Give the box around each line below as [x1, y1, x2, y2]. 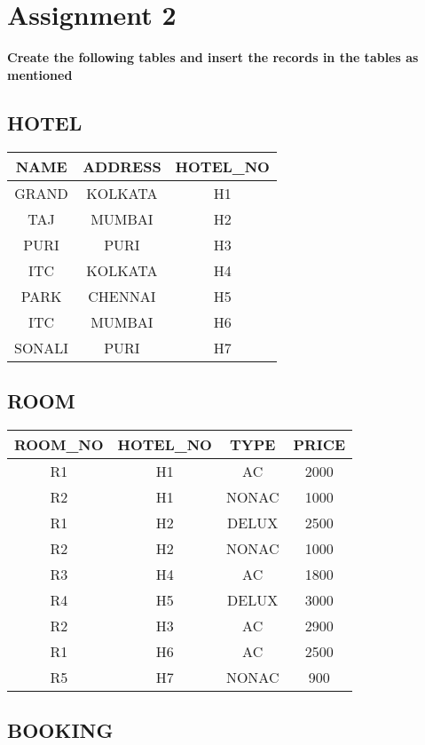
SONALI [14, 337, 69, 358]
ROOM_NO [14, 433, 104, 455]
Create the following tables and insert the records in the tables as [7, 48, 419, 67]
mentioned [7, 65, 73, 83]
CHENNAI [88, 285, 156, 306]
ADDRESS [83, 155, 161, 177]
